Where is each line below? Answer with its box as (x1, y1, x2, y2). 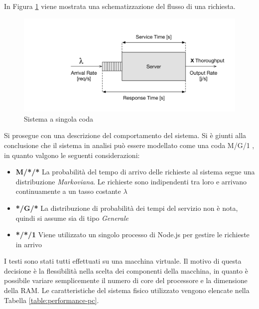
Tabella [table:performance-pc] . (4, 295, 99, 305)
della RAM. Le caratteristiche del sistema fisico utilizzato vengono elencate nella (4, 285, 250, 296)
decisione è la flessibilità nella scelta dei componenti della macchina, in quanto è (4, 265, 248, 276)
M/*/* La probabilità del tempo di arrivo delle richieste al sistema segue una (15, 166, 255, 177)
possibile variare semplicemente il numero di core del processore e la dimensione (4, 275, 248, 286)
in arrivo (15, 239, 42, 249)
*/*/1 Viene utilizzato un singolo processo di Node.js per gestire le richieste (15, 229, 250, 240)
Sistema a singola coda (24, 113, 93, 124)
